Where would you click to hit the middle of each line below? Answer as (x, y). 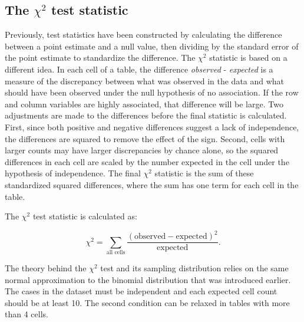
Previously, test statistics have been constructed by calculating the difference (143, 34)
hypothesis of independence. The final (73, 173)
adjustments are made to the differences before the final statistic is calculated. (146, 115)
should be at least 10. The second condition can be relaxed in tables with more (147, 302)
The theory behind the (46, 268)
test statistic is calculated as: (85, 216)
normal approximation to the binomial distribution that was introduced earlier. (148, 279)
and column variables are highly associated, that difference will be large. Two (144, 103)
